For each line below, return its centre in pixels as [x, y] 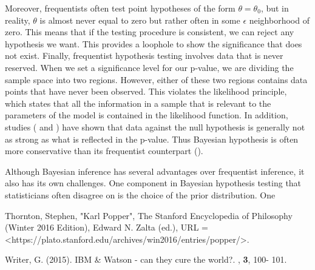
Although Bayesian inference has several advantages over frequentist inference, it [155, 171]
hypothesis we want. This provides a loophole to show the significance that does [154, 43]
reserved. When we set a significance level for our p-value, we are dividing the [149, 67]
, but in [275, 8]
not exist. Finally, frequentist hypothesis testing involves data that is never [144, 56]
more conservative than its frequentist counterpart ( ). [104, 151]
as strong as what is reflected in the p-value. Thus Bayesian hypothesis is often [152, 139]
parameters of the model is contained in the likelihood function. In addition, [147, 115]
